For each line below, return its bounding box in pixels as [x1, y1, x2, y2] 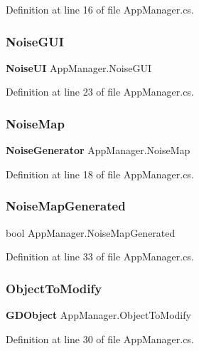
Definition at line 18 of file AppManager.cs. [6, 166, 194, 181]
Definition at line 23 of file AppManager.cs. [6, 84, 194, 99]
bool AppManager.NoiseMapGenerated [6, 225, 176, 240]
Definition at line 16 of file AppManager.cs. [6, 2, 194, 16]
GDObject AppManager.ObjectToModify [6, 307, 191, 322]
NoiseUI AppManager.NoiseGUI [6, 60, 151, 75]
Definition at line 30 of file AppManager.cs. [6, 331, 194, 346]
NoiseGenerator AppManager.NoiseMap [6, 143, 190, 158]
